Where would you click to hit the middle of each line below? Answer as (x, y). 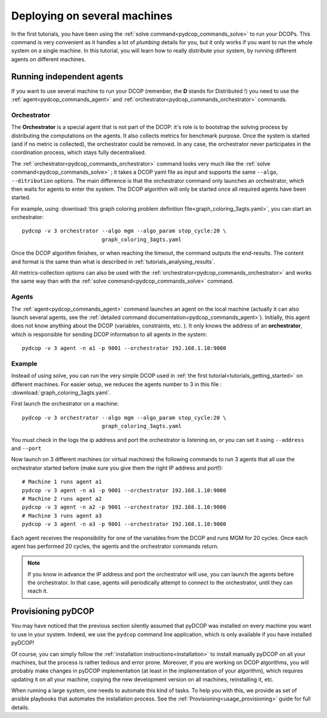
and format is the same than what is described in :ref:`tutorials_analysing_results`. (113, 262)
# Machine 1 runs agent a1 (62, 482)
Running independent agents (67, 77)
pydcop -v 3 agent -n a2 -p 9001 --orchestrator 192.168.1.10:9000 (124, 507)
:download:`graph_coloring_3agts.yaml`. (61, 393)
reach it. (38, 591)
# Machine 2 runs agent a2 (62, 499)
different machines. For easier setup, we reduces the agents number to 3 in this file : (117, 384)
